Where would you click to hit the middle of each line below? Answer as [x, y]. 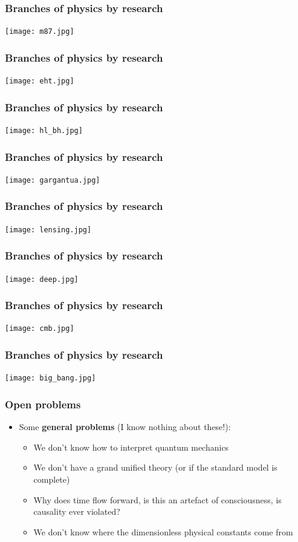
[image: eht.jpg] [40, 81]
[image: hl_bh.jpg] [44, 130]
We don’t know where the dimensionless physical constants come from [163, 531]
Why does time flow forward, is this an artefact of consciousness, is [157, 499]
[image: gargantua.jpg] [53, 180]
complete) [52, 479]
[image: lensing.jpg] [48, 230]
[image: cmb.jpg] [40, 329]
